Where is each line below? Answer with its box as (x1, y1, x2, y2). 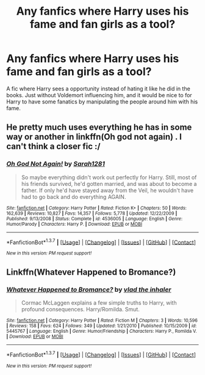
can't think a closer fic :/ (6, 141, 101, 152)
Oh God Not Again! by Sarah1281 (6, 160, 106, 168)
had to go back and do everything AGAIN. (21, 193, 126, 200)
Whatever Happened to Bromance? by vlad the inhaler (6, 285, 172, 294)
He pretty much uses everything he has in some (6, 122, 192, 133)
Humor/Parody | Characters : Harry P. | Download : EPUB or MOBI (6, 221, 142, 227)
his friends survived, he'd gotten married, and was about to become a (21, 180, 197, 187)
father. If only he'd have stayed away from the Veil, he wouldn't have (21, 187, 194, 194)
